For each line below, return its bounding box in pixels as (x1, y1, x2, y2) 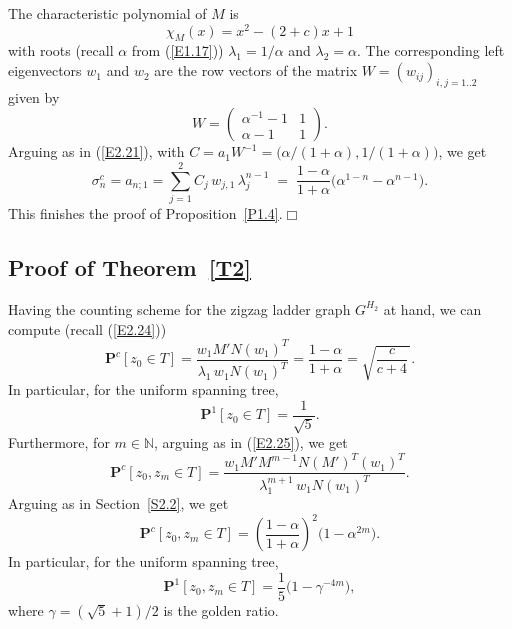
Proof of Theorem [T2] (8, 252, 252, 283)
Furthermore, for (8, 432, 110, 453)
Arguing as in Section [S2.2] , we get (8, 493, 229, 514)
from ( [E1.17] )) (131, 40, 224, 61)
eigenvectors (8, 60, 82, 81)
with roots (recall (8, 40, 114, 61)
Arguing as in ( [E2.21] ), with (8, 141, 185, 162)
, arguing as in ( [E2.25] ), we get (154, 432, 348, 453)
